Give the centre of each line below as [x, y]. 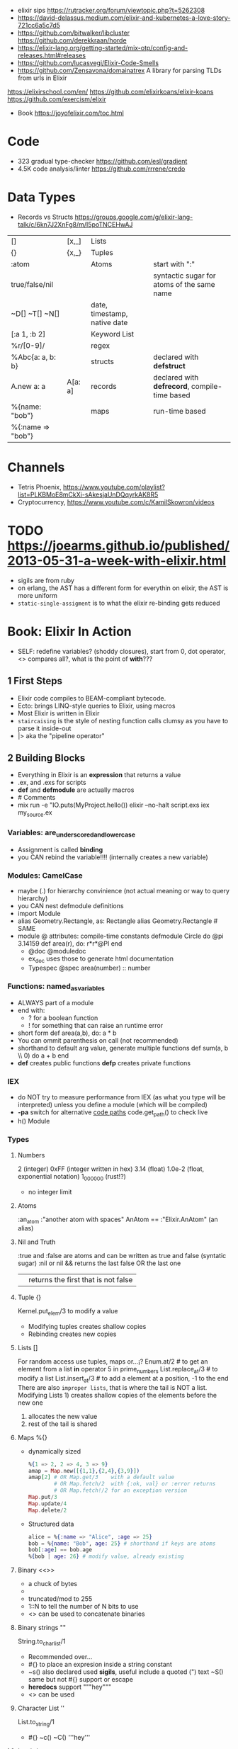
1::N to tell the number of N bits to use [83, 1607]
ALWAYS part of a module [56, 1003]
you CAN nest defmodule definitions [70, 905]
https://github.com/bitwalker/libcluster [73, 33]
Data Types [41, 197]
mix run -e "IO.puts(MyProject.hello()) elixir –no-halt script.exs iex [114, 805]
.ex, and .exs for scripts [52, 783]
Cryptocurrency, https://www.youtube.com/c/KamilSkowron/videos [116, 502]
